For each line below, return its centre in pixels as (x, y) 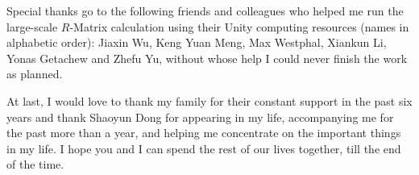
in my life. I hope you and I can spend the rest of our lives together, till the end (204, 148)
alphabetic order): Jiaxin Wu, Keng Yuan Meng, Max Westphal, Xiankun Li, (197, 42)
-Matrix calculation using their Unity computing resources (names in (239, 26)
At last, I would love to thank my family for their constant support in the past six (209, 100)
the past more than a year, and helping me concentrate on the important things (204, 133)
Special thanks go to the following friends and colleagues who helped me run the (205, 10)
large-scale (32, 26)
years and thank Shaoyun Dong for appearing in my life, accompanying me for (200, 117)
